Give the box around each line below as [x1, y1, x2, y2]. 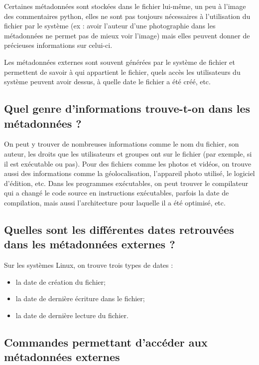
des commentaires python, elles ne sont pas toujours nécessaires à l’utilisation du [4, 10, 251, 21]
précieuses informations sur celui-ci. [4, 40, 113, 50]
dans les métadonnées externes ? [4, 236, 175, 252]
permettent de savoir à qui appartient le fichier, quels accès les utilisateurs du [4, 66, 241, 77]
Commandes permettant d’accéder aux [4, 334, 208, 350]
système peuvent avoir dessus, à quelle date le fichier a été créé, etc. [4, 76, 211, 87]
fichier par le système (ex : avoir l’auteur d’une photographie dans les [4, 20, 216, 31]
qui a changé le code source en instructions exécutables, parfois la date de [4, 187, 229, 198]
